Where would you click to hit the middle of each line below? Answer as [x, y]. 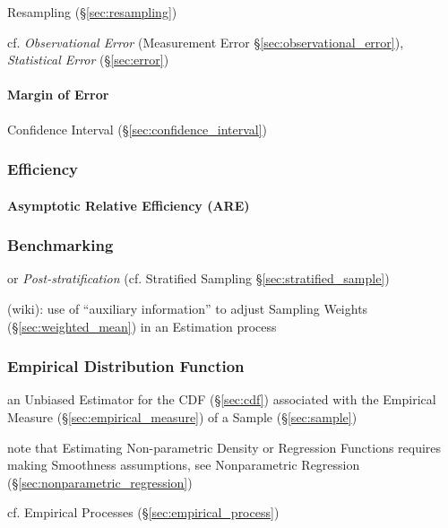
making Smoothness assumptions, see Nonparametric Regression [184, 465]
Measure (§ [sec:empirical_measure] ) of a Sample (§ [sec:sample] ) [182, 417]
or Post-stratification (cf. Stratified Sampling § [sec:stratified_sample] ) [198, 278]
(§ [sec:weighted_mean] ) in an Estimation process [142, 326]
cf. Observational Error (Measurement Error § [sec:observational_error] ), [206, 42]
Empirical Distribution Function [126, 366]
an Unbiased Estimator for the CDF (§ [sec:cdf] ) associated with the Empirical [222, 399]
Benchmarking [60, 245]
